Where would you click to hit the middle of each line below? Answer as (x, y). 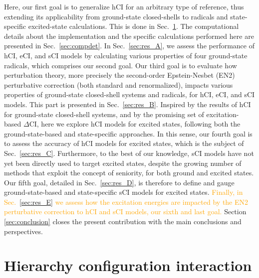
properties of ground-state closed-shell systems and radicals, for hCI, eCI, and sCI (129, 94)
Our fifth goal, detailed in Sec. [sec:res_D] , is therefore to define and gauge (119, 182)
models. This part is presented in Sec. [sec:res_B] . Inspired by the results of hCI (128, 104)
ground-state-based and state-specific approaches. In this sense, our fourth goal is (128, 133)
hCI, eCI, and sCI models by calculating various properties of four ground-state (126, 55)
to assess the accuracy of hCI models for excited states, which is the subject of (124, 143)
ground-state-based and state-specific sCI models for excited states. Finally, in (124, 192)
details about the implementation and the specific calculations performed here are (129, 36)
